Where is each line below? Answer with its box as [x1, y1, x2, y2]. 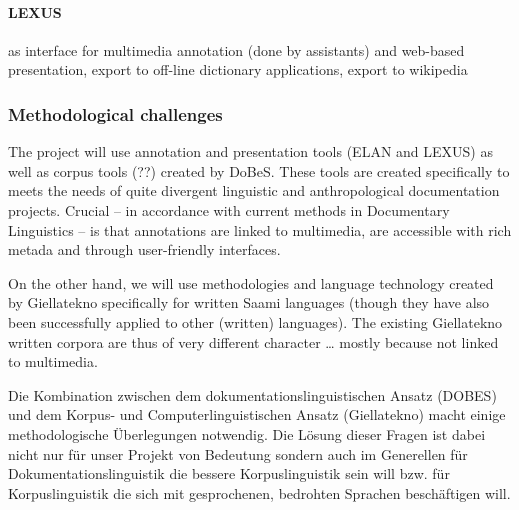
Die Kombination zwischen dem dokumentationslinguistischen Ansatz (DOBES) [8, 384, 497, 405]
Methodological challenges [8, 101, 223, 126]
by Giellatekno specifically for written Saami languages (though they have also [8, 292, 490, 313]
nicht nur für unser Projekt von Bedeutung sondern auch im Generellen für [8, 443, 468, 464]
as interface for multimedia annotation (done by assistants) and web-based [8, 39, 465, 60]
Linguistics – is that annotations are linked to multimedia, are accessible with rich [8, 219, 512, 240]
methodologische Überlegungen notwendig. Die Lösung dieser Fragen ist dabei [8, 423, 486, 444]
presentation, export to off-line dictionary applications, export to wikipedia [8, 59, 468, 80]
